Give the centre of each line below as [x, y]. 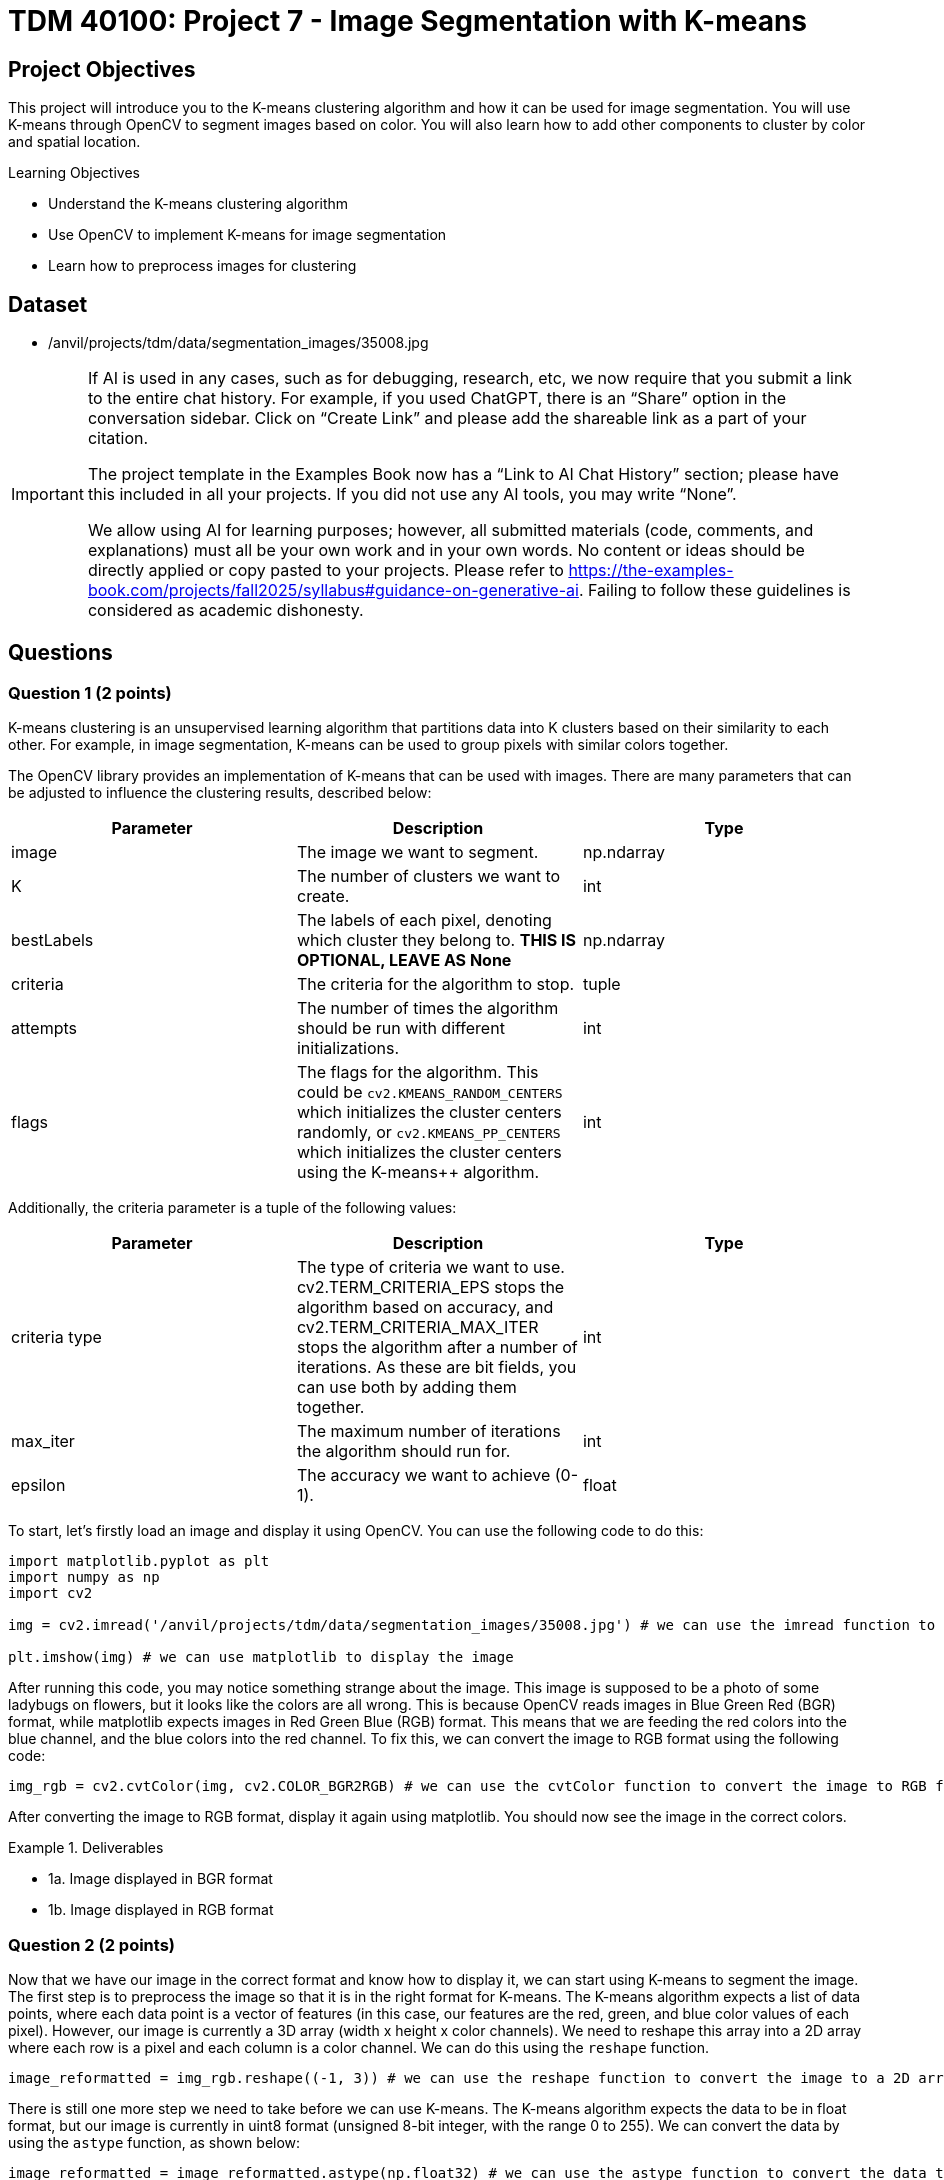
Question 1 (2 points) [90, 692]
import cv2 [50, 1593]
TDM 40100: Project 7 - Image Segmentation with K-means [408, 21]
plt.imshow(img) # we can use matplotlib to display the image [261, 1657]
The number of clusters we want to [428, 876]
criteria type [56, 1337]
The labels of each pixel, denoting [424, 920]
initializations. [348, 1048]
